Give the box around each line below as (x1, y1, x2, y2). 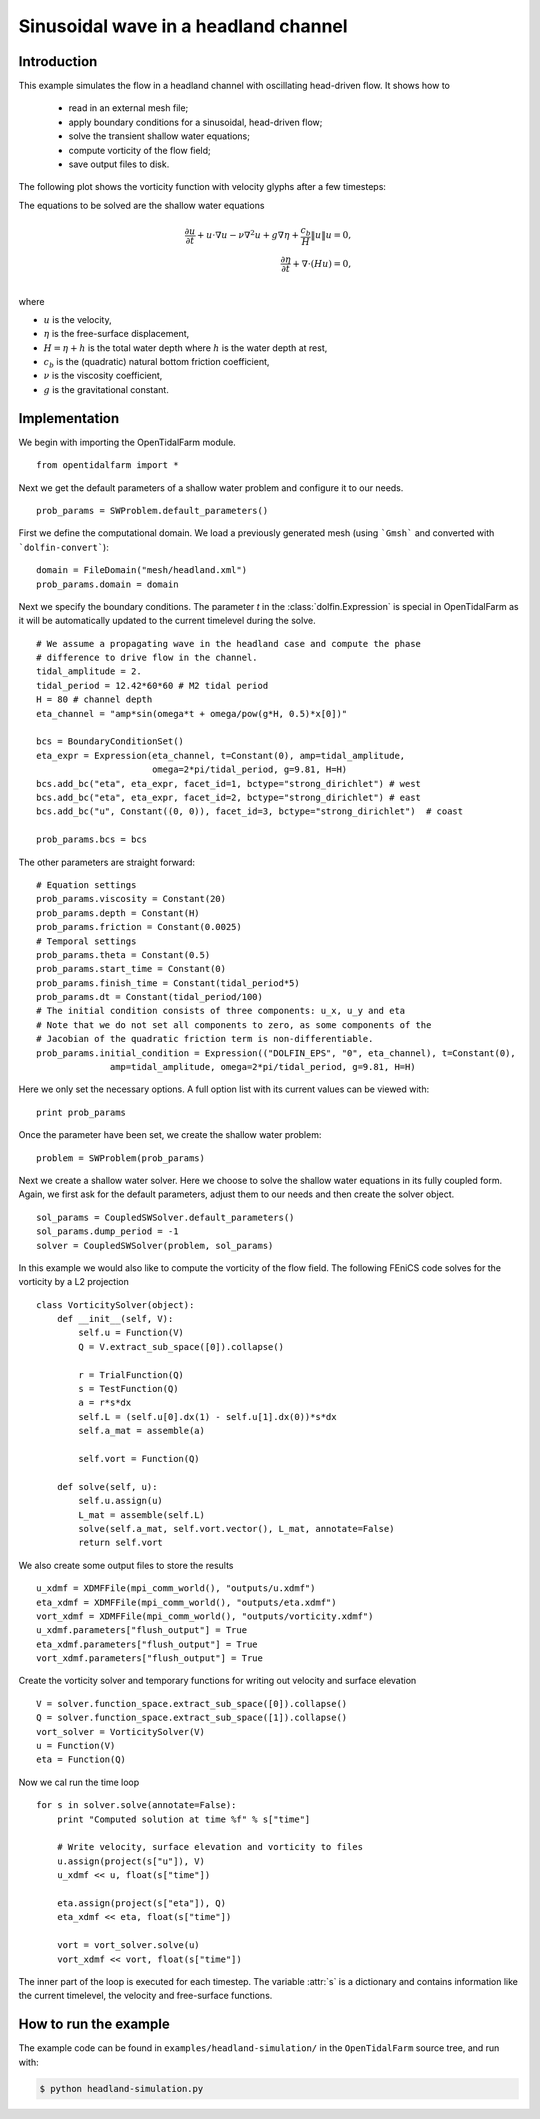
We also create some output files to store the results (18, 1559, 234, 1571)
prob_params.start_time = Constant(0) (36, 963, 227, 975)
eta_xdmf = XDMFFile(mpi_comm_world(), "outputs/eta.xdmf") (36, 1596, 337, 1608)
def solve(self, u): (56, 1481, 158, 1492)
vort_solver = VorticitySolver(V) (36, 1726, 205, 1737)
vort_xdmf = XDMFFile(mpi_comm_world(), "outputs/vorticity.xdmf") (36, 1610, 374, 1622)
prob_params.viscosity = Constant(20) (36, 893, 227, 905)
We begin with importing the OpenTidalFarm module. (18, 436, 237, 448)
